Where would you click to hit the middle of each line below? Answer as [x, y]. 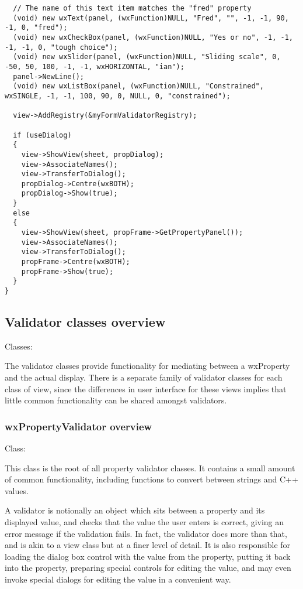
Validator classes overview [85, 322]
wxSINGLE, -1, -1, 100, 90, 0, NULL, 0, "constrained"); [118, 96]
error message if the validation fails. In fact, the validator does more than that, [146, 533]
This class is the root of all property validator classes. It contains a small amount [150, 468]
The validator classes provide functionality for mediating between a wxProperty [147, 366]
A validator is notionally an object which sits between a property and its [135, 510]
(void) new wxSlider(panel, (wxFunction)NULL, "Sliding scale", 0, [147, 57]
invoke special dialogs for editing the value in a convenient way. [118, 579]
